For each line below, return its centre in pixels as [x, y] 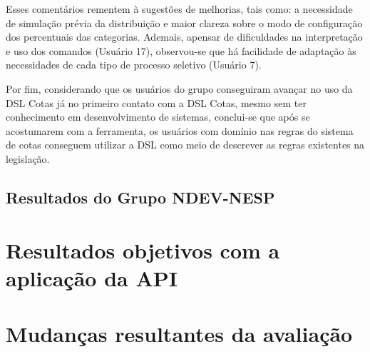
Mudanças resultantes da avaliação [179, 334]
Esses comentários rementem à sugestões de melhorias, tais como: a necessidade [179, 9]
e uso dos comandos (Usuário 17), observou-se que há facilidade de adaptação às [181, 50]
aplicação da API [92, 277]
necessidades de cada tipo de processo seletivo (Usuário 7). [134, 65]
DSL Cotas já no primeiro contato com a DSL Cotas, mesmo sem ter [156, 102]
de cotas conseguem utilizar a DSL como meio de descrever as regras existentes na [185, 145]
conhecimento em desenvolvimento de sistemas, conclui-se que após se [158, 117]
